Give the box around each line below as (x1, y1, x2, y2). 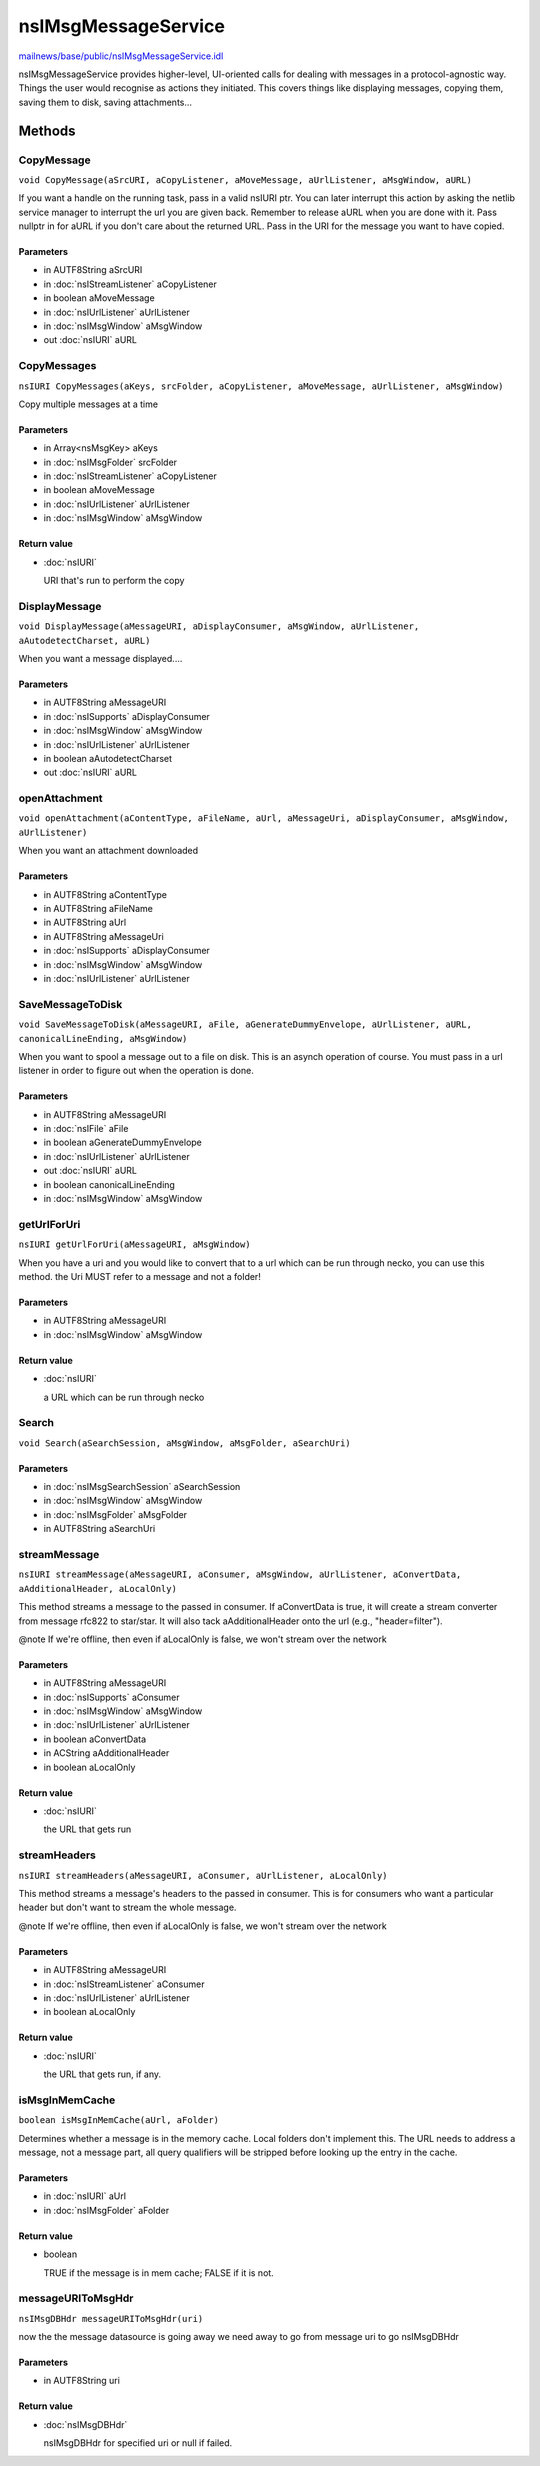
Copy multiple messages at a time (18, 398, 159, 410)
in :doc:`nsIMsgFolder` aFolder (43, 2204, 170, 2216)
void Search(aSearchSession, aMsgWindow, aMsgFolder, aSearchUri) (18, 1437, 352, 1449)
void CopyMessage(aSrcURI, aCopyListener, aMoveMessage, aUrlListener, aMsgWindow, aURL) (18, 174, 472, 185)
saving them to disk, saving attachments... (18, 96, 193, 108)
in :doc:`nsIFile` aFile (43, 1123, 129, 1135)
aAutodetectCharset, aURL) (18, 635, 151, 646)
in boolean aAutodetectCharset (43, 752, 173, 764)
